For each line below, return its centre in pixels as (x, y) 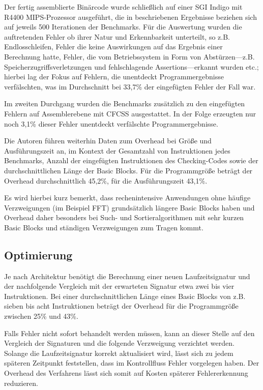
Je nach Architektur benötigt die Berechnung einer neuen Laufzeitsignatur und (127, 276)
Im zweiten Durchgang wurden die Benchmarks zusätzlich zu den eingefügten (125, 103)
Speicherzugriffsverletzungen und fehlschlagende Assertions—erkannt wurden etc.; (131, 66)
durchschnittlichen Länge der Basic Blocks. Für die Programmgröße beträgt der (128, 170)
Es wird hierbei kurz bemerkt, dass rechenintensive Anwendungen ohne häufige (127, 198)
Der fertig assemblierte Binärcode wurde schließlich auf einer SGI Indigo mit (123, 7)
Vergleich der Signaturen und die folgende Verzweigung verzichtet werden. (119, 343)
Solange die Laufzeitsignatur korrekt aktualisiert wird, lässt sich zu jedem (119, 353)
